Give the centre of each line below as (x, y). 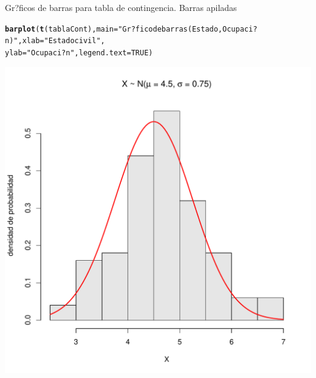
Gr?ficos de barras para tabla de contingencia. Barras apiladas (121, 7)
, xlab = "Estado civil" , (61, 41)
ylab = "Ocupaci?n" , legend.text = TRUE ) (79, 53)
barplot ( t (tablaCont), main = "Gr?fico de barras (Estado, (114, 29)
